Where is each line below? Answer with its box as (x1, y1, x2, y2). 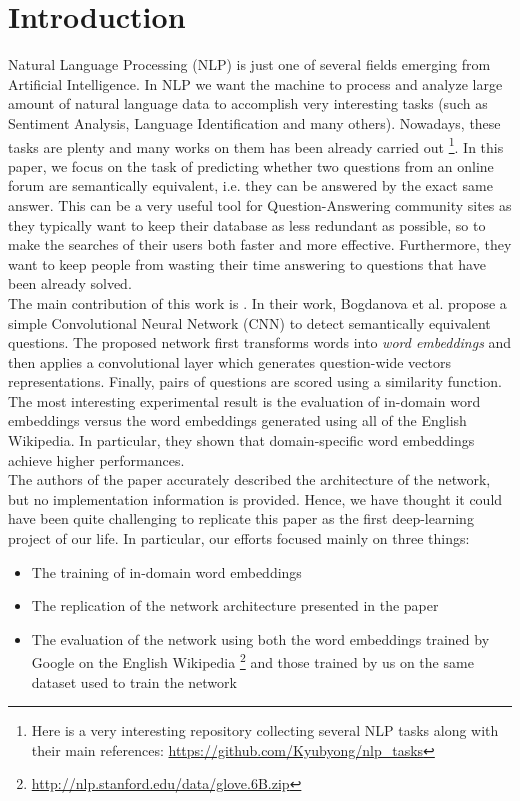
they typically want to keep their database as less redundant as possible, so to (8, 214, 486, 235)
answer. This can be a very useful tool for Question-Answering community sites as (8, 194, 512, 215)
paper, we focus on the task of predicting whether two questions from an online (8, 155, 494, 176)
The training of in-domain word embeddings (31, 561, 302, 582)
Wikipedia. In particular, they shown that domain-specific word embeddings (8, 430, 475, 451)
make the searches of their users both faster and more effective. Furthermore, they (8, 234, 512, 255)
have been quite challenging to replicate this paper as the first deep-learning (8, 508, 474, 529)
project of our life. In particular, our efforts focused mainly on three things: (8, 528, 470, 549)
